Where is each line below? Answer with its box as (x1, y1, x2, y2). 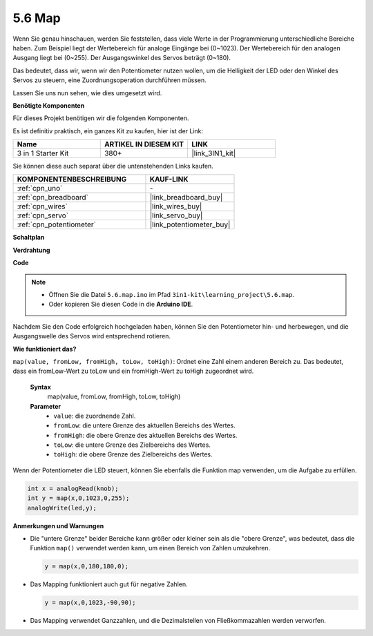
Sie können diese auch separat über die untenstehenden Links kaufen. (12, 162, 213, 171)
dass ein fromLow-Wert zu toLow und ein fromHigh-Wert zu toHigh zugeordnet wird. (12, 367, 254, 376)
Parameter (30, 402, 61, 410)
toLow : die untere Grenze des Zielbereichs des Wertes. (53, 441, 211, 449)
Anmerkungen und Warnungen (12, 521, 104, 530)
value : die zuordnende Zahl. (53, 412, 136, 420)
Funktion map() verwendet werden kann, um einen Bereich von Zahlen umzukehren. (30, 544, 271, 552)
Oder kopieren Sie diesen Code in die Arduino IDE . (48, 300, 193, 309)
